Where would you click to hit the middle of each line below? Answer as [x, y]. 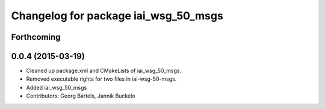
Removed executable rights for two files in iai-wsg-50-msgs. [101, 79]
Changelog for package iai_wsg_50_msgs [117, 16]
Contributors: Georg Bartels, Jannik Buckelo [81, 96]
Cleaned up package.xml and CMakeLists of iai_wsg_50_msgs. [104, 71]
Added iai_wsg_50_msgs [57, 87]
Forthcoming [36, 37]
